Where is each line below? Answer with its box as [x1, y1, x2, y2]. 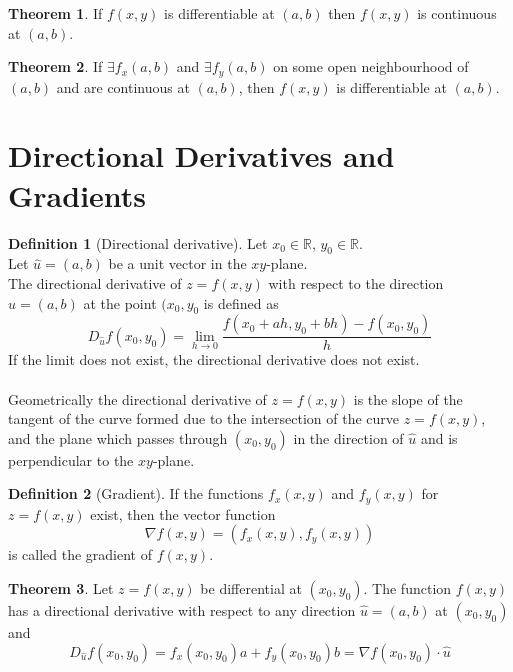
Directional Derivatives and [8, 135, 395, 176]
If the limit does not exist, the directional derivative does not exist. [8, 349, 420, 370]
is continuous [417, 3, 497, 23]
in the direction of [293, 427, 404, 448]
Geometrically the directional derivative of [8, 388, 267, 409]
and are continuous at [56, 76, 190, 97]
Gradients [8, 174, 147, 215]
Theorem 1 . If [8, 3, 103, 23]
